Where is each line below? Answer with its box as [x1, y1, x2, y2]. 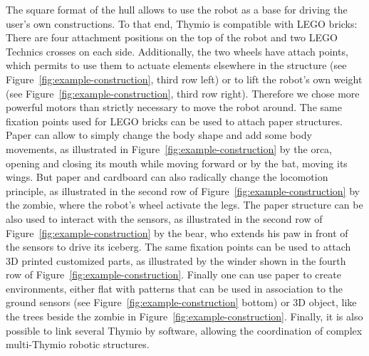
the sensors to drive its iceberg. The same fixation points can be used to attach [6, 239, 351, 254]
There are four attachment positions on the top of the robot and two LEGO [6, 30, 338, 45]
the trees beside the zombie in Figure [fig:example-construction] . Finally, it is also [6, 309, 363, 324]
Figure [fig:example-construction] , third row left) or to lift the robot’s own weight [6, 71, 363, 86]
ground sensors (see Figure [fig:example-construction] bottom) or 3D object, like [6, 295, 357, 310]
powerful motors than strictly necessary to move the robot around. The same [6, 100, 342, 115]
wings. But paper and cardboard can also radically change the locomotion [6, 169, 328, 184]
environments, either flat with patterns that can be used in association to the [6, 281, 343, 295]
